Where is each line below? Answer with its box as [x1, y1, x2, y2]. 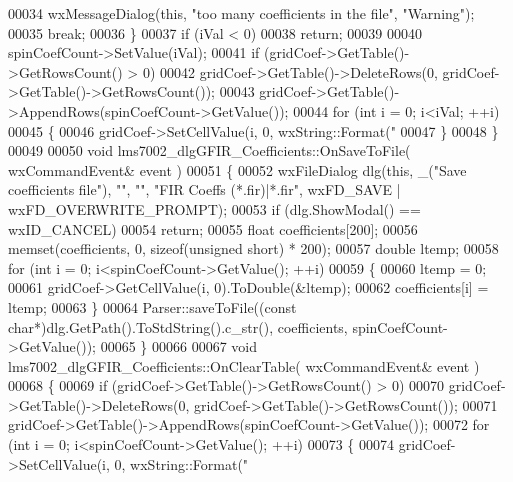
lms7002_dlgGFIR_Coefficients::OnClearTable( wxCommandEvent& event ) [8, 355, 480, 376]
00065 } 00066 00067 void [100, 336, 258, 357]
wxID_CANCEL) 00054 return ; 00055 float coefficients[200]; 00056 [8, 218, 418, 239]
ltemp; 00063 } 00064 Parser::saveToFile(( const [8, 296, 297, 317]
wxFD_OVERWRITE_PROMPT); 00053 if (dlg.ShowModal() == [8, 198, 421, 219]
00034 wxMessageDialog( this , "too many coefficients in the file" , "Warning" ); [8, 3, 475, 23]
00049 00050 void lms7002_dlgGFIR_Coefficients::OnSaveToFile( [8, 140, 411, 161]
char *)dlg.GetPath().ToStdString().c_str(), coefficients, [8, 316, 348, 337]
